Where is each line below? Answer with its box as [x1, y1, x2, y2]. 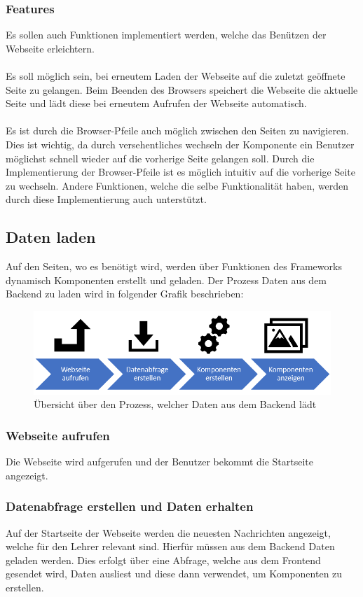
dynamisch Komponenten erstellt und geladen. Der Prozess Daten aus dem [6, 272, 327, 287]
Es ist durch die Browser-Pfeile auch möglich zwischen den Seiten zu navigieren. [6, 123, 349, 138]
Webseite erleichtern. [6, 41, 95, 55]
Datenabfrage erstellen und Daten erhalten [6, 498, 254, 515]
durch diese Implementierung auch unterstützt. [6, 192, 207, 206]
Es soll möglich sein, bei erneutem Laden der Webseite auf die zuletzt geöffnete [6, 69, 345, 83]
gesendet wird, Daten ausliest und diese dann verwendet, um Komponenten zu [6, 566, 343, 581]
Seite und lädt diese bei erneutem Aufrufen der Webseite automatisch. [6, 96, 307, 111]
